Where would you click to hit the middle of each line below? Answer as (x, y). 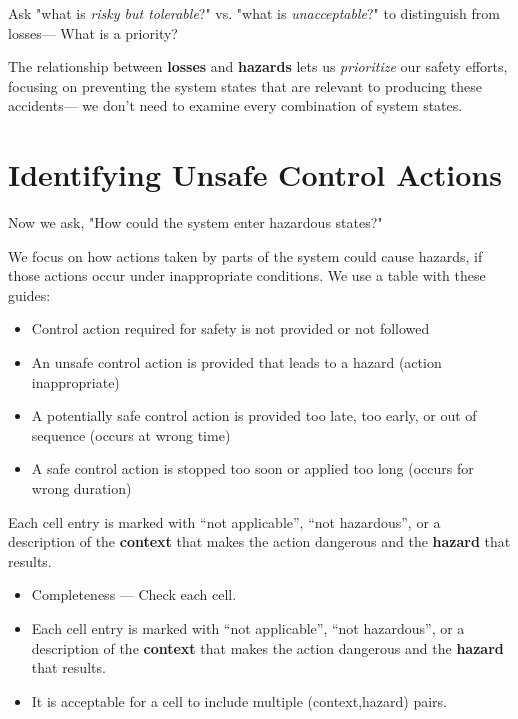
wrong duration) (81, 488)
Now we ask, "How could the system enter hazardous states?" (195, 222)
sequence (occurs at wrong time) (131, 434)
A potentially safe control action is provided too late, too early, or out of (254, 415)
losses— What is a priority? (93, 32)
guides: (29, 294)
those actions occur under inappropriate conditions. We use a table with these (247, 275)
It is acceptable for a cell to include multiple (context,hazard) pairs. (239, 700)
